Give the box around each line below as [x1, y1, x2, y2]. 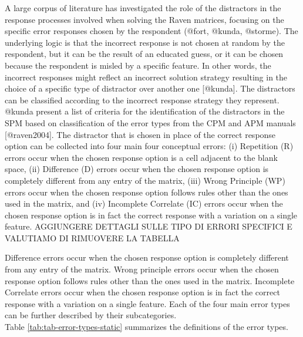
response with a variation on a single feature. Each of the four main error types [5, 297, 290, 309]
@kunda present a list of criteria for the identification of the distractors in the [5, 105, 285, 117]
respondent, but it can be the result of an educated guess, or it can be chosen [5, 48, 284, 60]
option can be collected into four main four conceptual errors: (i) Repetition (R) [5, 140, 294, 152]
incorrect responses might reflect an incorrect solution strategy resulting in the [5, 70, 288, 83]
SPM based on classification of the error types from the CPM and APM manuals [5, 116, 296, 129]
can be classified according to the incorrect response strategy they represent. [5, 93, 280, 106]
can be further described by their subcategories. [5, 309, 177, 321]
